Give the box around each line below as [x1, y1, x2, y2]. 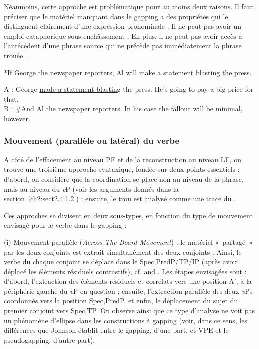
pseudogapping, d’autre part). [4, 334, 95, 345]
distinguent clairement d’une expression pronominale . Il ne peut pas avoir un [4, 21, 241, 31]
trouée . [4, 50, 27, 60]
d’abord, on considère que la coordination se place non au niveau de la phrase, [4, 173, 244, 184]
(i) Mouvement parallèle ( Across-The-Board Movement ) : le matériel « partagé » [4, 236, 253, 247]
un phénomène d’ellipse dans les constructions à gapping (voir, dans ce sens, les [4, 315, 247, 325]
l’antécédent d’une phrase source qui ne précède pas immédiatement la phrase [4, 40, 242, 51]
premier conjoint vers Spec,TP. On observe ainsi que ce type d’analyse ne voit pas [4, 305, 255, 316]
